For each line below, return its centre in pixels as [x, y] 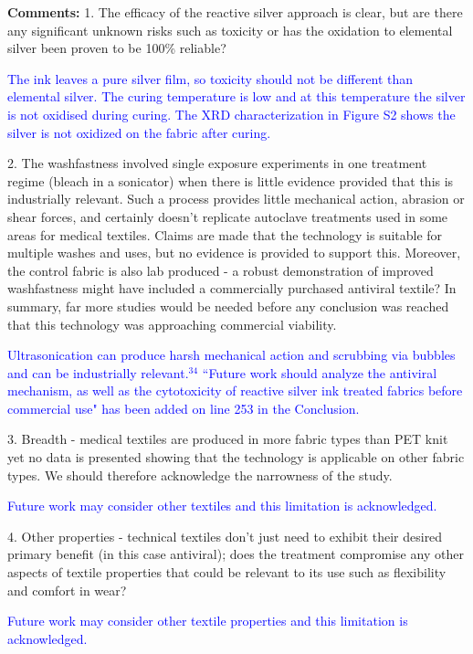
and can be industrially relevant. [98, 372]
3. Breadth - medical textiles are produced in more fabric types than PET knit [228, 439]
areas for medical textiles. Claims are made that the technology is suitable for [225, 234]
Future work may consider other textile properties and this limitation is [208, 621]
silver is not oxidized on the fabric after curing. [139, 132]
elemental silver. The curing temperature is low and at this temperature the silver [236, 96]
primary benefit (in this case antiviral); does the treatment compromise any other [236, 554]
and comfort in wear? [67, 590]
